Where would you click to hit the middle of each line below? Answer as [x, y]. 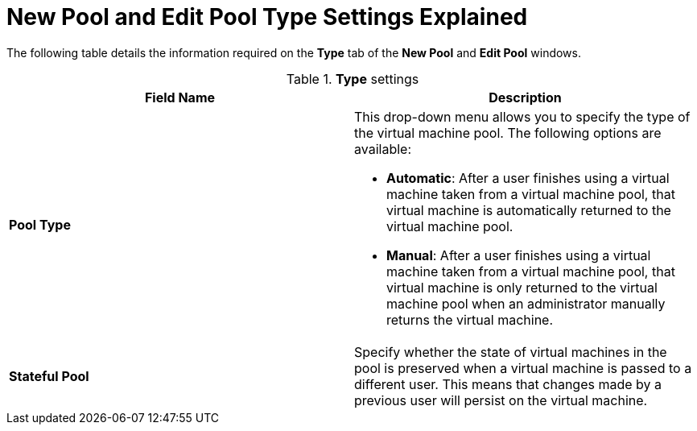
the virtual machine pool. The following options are [508, 133]
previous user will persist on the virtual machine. [501, 400]
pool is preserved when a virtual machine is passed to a [523, 368]
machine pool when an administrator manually [526, 303]
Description [525, 97]
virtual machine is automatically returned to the [529, 210]
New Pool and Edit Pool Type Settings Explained [267, 17]
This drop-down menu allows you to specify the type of [522, 116]
